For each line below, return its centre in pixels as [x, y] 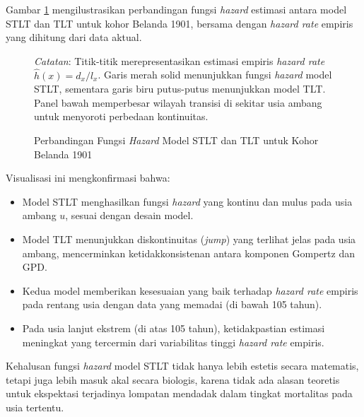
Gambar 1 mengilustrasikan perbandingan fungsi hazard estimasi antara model [176, 9]
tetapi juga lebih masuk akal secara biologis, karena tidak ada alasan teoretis [173, 379]
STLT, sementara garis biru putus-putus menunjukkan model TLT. [180, 89]
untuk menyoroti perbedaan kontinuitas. [121, 116]
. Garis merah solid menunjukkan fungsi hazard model [215, 75]
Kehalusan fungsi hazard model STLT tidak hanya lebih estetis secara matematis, [182, 366]
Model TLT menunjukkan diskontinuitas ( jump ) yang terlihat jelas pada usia [189, 239]
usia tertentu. [35, 407]
